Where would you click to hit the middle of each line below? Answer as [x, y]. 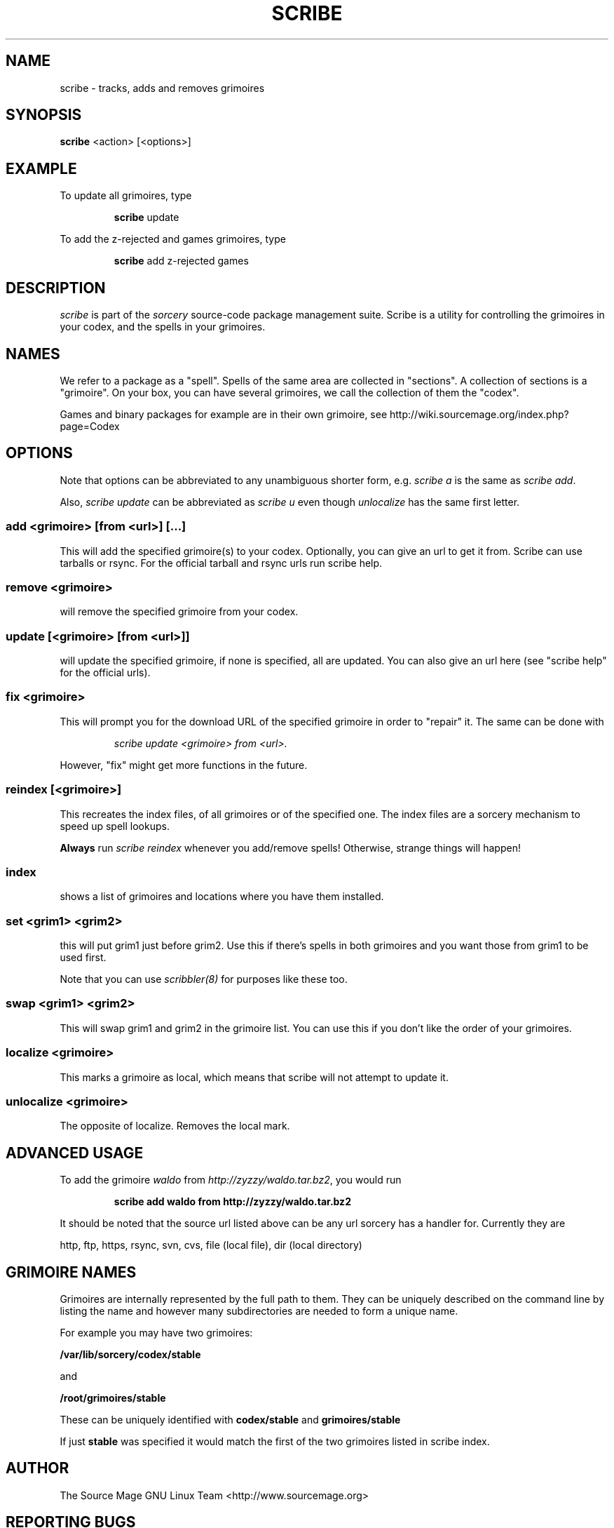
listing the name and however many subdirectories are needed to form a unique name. [259, 1311]
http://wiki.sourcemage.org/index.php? [479, 414]
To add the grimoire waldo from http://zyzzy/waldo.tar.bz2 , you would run [231, 1180]
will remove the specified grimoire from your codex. [179, 612]
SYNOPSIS [44, 115]
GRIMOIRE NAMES [71, 1272]
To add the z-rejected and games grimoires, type [173, 239]
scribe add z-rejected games [181, 261]
